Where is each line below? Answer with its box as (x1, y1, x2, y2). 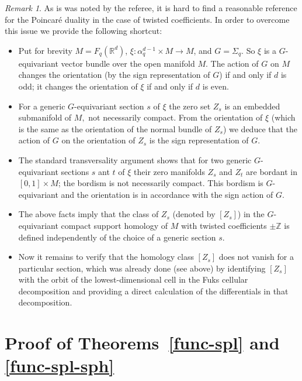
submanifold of (18, 111, 72, 123)
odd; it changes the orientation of (18, 80, 138, 92)
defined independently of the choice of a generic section (18, 231, 216, 243)
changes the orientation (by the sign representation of (18, 68, 210, 81)
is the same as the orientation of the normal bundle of (18, 122, 212, 135)
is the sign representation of (149, 134, 249, 146)
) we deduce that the (223, 122, 298, 135)
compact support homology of (61, 219, 168, 231)
